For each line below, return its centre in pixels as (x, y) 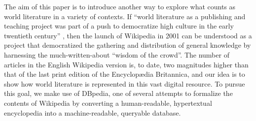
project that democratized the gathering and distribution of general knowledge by (128, 45)
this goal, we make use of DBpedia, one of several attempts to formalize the (118, 93)
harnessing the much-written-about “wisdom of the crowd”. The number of (117, 54)
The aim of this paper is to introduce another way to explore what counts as (120, 6)
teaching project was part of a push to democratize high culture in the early (119, 26)
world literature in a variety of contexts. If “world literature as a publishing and (125, 16)
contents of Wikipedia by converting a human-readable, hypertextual (108, 103)
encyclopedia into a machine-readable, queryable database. (92, 112)
